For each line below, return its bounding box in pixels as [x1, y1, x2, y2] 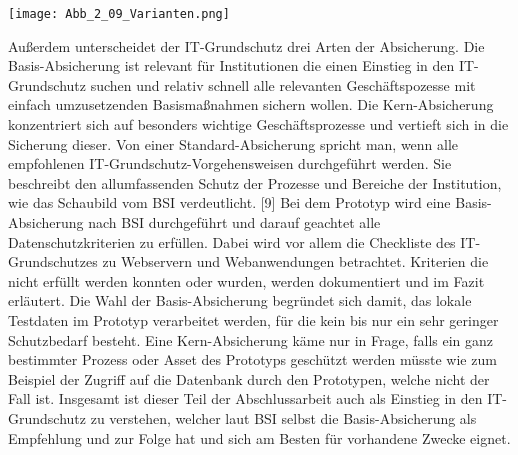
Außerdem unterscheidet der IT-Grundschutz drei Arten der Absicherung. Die [8, 35, 485, 56]
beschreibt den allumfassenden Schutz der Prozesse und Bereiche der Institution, [8, 172, 502, 193]
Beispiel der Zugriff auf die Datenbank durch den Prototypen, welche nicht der [8, 368, 490, 389]
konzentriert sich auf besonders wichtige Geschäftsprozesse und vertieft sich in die [8, 114, 509, 135]
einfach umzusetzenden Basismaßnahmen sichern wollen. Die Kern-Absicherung [8, 94, 494, 115]
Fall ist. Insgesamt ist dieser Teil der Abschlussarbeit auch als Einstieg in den [8, 388, 483, 409]
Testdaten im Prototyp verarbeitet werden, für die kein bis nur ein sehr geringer [8, 309, 499, 330]
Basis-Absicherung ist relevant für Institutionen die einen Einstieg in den [8, 55, 455, 76]
